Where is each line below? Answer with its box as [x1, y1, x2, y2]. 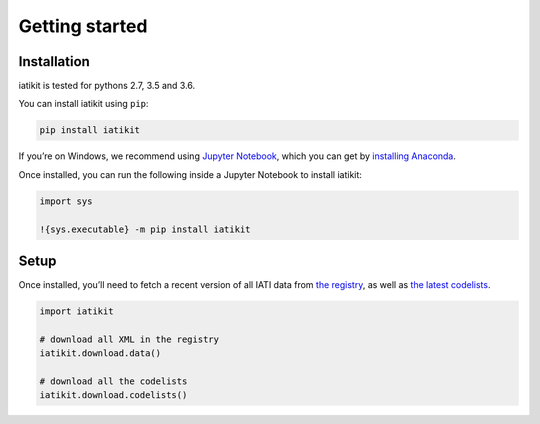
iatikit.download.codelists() [39, 390, 188, 401]
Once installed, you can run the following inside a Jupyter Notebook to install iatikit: [18, 168, 362, 180]
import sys [39, 195, 93, 207]
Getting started [18, 15, 148, 37]
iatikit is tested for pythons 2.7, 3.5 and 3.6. [18, 80, 196, 92]
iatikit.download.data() [39, 348, 162, 359]
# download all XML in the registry [39, 333, 220, 345]
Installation [18, 53, 90, 70]
